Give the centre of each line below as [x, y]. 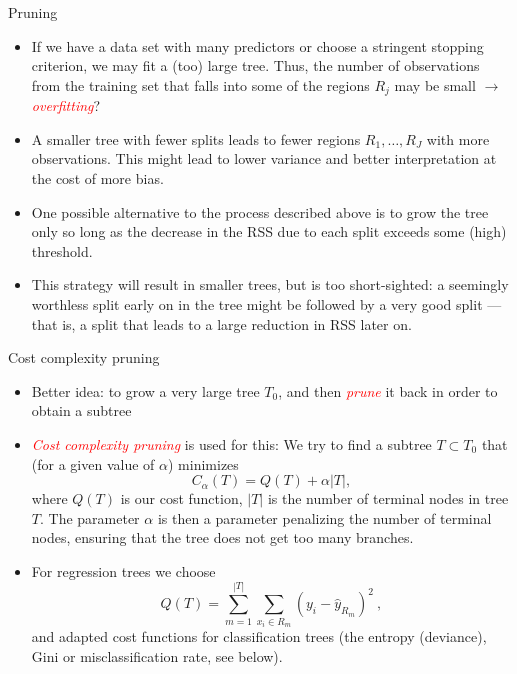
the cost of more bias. [97, 178]
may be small [435, 84]
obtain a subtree [81, 410]
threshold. [62, 250]
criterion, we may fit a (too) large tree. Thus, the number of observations [255, 65]
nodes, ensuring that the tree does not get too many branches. [222, 537]
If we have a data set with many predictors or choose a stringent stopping [257, 45]
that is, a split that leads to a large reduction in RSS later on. [221, 323]
